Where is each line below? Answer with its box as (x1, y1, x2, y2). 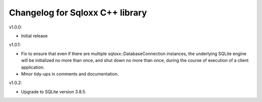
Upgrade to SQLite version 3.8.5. (21, 88, 87, 94)
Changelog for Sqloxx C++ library (9, 7, 147, 18)
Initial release (21, 33, 48, 39)
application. (21, 64, 45, 70)
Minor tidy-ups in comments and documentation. (21, 71, 119, 77)
